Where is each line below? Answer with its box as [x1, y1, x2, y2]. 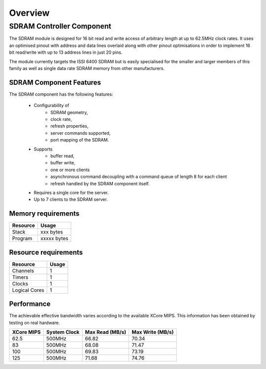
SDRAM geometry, [50, 109, 88, 115]
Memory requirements [9, 210, 80, 218]
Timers [12, 274, 29, 281]
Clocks [12, 280, 29, 287]
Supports [33, 146, 53, 152]
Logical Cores [12, 287, 44, 294]
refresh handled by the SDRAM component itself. [50, 181, 150, 186]
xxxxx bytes [40, 235, 68, 242]
